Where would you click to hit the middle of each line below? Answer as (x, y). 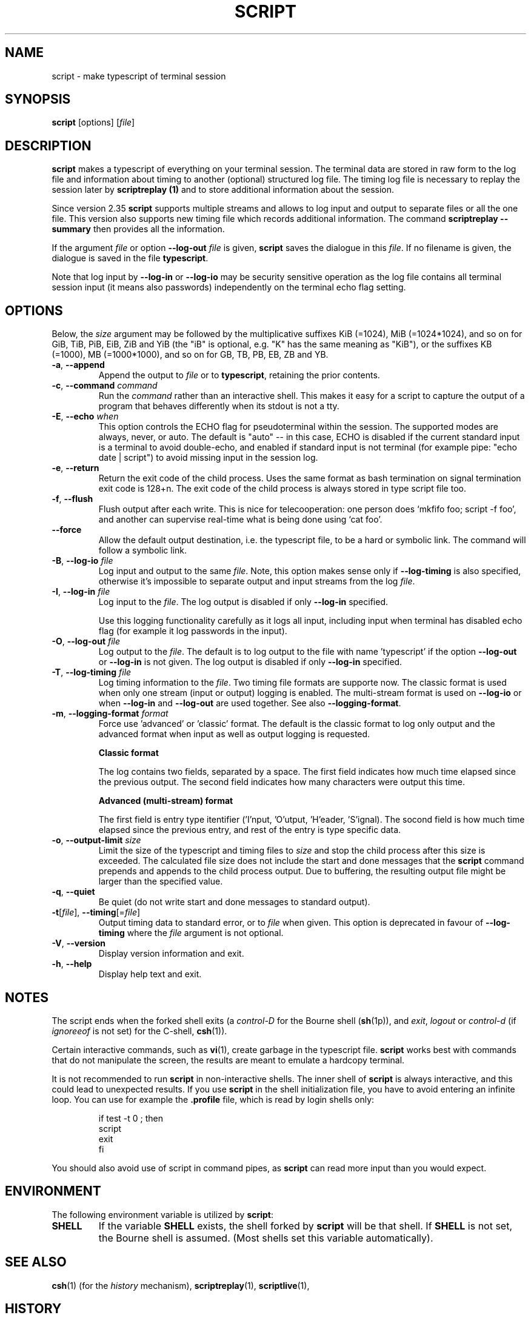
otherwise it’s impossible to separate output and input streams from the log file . (257, 581)
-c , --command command (105, 386)
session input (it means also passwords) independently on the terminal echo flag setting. (229, 287)
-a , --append (78, 365)
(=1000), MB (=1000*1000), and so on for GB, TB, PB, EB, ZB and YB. (190, 355)
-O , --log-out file (86, 641)
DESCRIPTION (48, 146)
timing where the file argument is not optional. (191, 933)
